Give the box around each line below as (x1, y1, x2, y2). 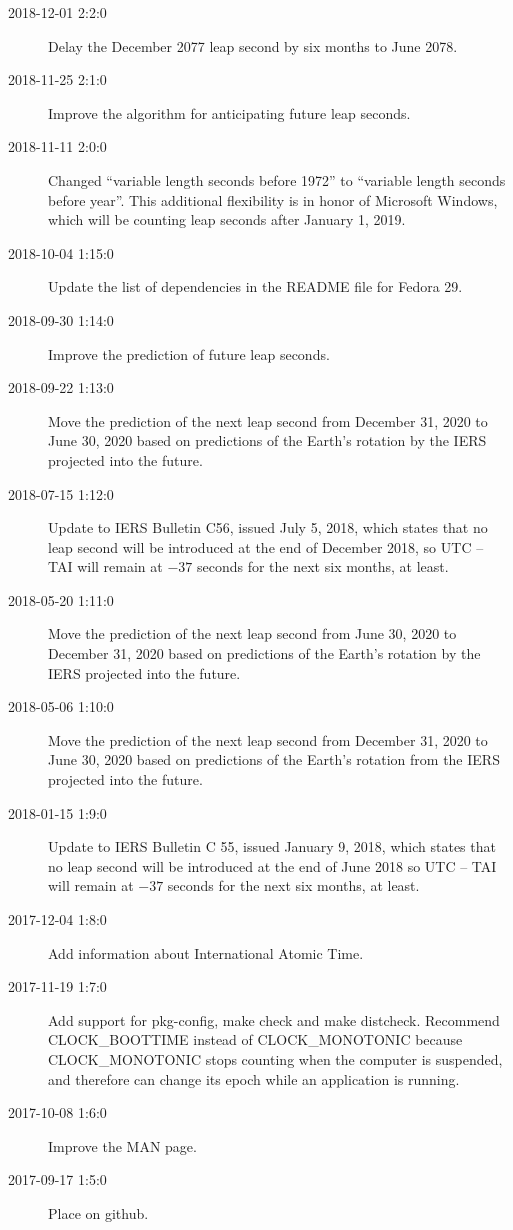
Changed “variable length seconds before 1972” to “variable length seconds (48, 169, 506, 190)
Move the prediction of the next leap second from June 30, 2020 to (48, 623, 457, 644)
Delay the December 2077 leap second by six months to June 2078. (48, 35, 458, 56)
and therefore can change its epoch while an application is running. (48, 1068, 460, 1089)
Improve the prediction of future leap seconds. (48, 343, 330, 364)
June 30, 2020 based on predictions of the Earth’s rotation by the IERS (48, 430, 487, 451)
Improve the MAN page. (48, 1135, 197, 1156)
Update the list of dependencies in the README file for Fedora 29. (48, 276, 463, 297)
